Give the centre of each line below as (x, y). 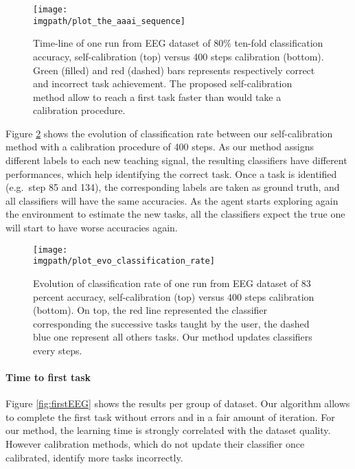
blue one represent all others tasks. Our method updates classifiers (173, 337)
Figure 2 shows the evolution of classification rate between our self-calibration (169, 133)
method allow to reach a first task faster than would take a (157, 96)
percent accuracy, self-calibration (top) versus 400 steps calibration (174, 296)
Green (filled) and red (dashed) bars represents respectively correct (174, 70)
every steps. (58, 350)
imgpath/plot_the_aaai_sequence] (109, 21)
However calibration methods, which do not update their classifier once (155, 444)
